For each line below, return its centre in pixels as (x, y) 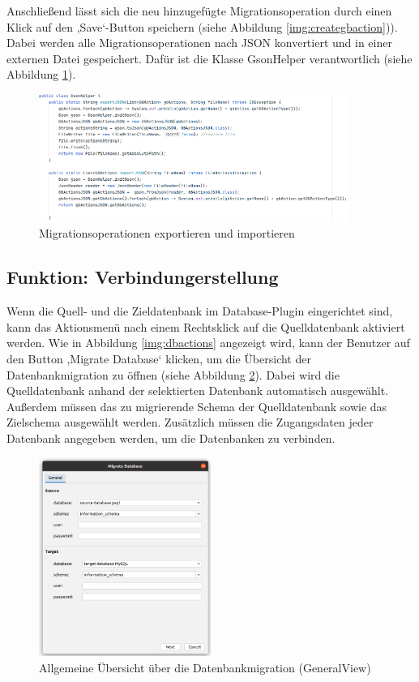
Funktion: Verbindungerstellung (143, 277)
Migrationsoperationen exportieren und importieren (167, 233)
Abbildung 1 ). (41, 74)
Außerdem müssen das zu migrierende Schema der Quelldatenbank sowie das (197, 406)
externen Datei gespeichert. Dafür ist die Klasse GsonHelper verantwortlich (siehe (209, 58)
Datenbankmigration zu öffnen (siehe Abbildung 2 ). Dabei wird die (173, 374)
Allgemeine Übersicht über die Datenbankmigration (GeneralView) (205, 667)
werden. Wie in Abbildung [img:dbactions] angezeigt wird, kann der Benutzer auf (208, 343)
